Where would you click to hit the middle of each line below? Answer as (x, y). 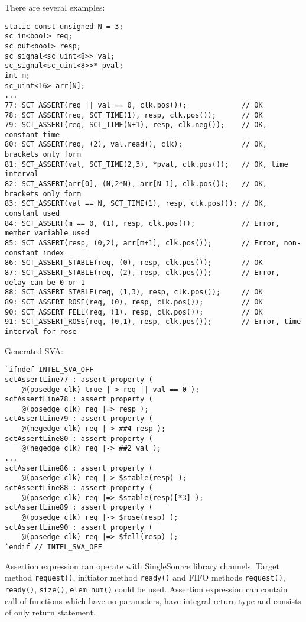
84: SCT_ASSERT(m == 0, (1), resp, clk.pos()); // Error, (142, 223)
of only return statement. (50, 612)
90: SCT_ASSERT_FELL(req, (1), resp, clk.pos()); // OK (134, 312)
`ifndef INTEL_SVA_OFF (49, 370)
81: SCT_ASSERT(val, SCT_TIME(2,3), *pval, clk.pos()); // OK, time (147, 164)
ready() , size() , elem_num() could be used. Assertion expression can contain (146, 589)
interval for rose (41, 331)
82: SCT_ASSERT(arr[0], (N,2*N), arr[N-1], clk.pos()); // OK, (136, 184)
